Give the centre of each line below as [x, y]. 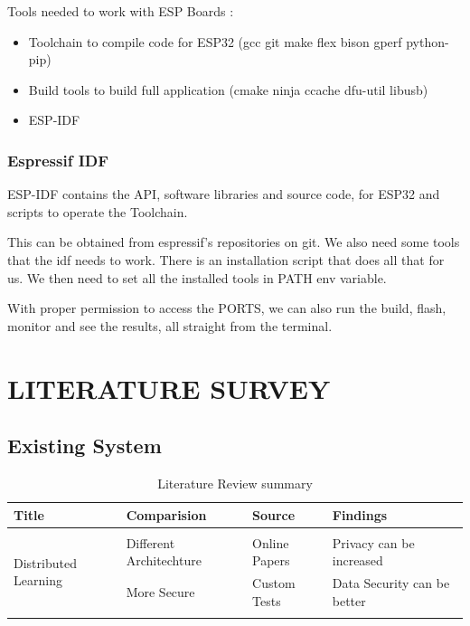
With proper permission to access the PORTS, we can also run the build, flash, [227, 308]
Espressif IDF [58, 160]
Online [271, 542]
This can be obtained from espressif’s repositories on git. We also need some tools [234, 242]
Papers [271, 560]
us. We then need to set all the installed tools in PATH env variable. [197, 277]
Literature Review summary [235, 483]
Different [150, 542]
